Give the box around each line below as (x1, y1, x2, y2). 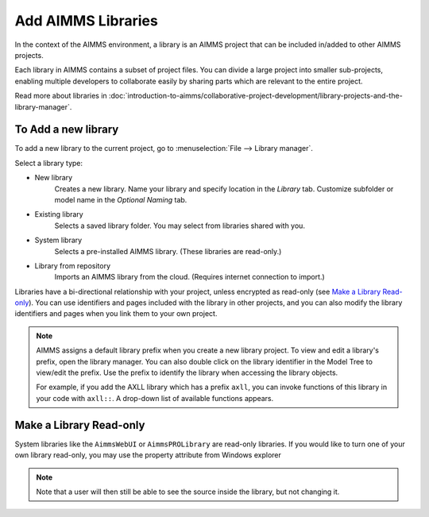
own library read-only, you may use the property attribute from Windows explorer (14, 450, 281, 460)
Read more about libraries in (14, 91, 107, 101)
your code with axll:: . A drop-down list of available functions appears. (36, 393, 274, 403)
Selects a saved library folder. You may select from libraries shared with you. (54, 221, 306, 230)
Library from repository (34, 260, 111, 270)
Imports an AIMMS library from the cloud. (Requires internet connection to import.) (54, 272, 325, 282)
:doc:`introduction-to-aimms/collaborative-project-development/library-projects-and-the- (108, 91, 403, 101)
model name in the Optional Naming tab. (54, 195, 187, 204)
